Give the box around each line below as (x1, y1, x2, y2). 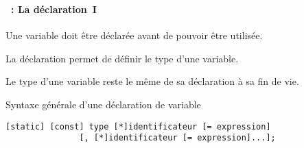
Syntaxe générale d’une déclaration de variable (5, 97, 201, 111)
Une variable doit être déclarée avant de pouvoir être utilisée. (5, 28, 263, 42)
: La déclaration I (11, 1, 97, 16)
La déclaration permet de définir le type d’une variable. (5, 51, 239, 65)
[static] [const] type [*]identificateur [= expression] (5, 121, 271, 132)
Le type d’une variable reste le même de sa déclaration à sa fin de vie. (5, 74, 299, 88)
